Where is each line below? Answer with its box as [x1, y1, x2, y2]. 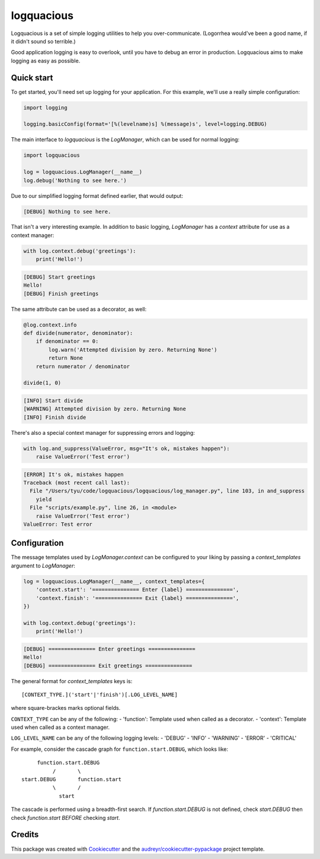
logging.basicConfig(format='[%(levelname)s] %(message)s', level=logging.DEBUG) [23, 121, 268, 128]
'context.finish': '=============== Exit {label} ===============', [36, 595, 239, 601]
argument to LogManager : [11, 562, 75, 569]
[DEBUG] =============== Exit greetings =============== [23, 662, 193, 669]
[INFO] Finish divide [23, 413, 87, 421]
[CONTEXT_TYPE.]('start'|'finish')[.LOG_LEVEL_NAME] [21, 691, 178, 698]
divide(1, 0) [23, 380, 62, 386]
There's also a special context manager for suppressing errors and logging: [11, 429, 195, 436]
